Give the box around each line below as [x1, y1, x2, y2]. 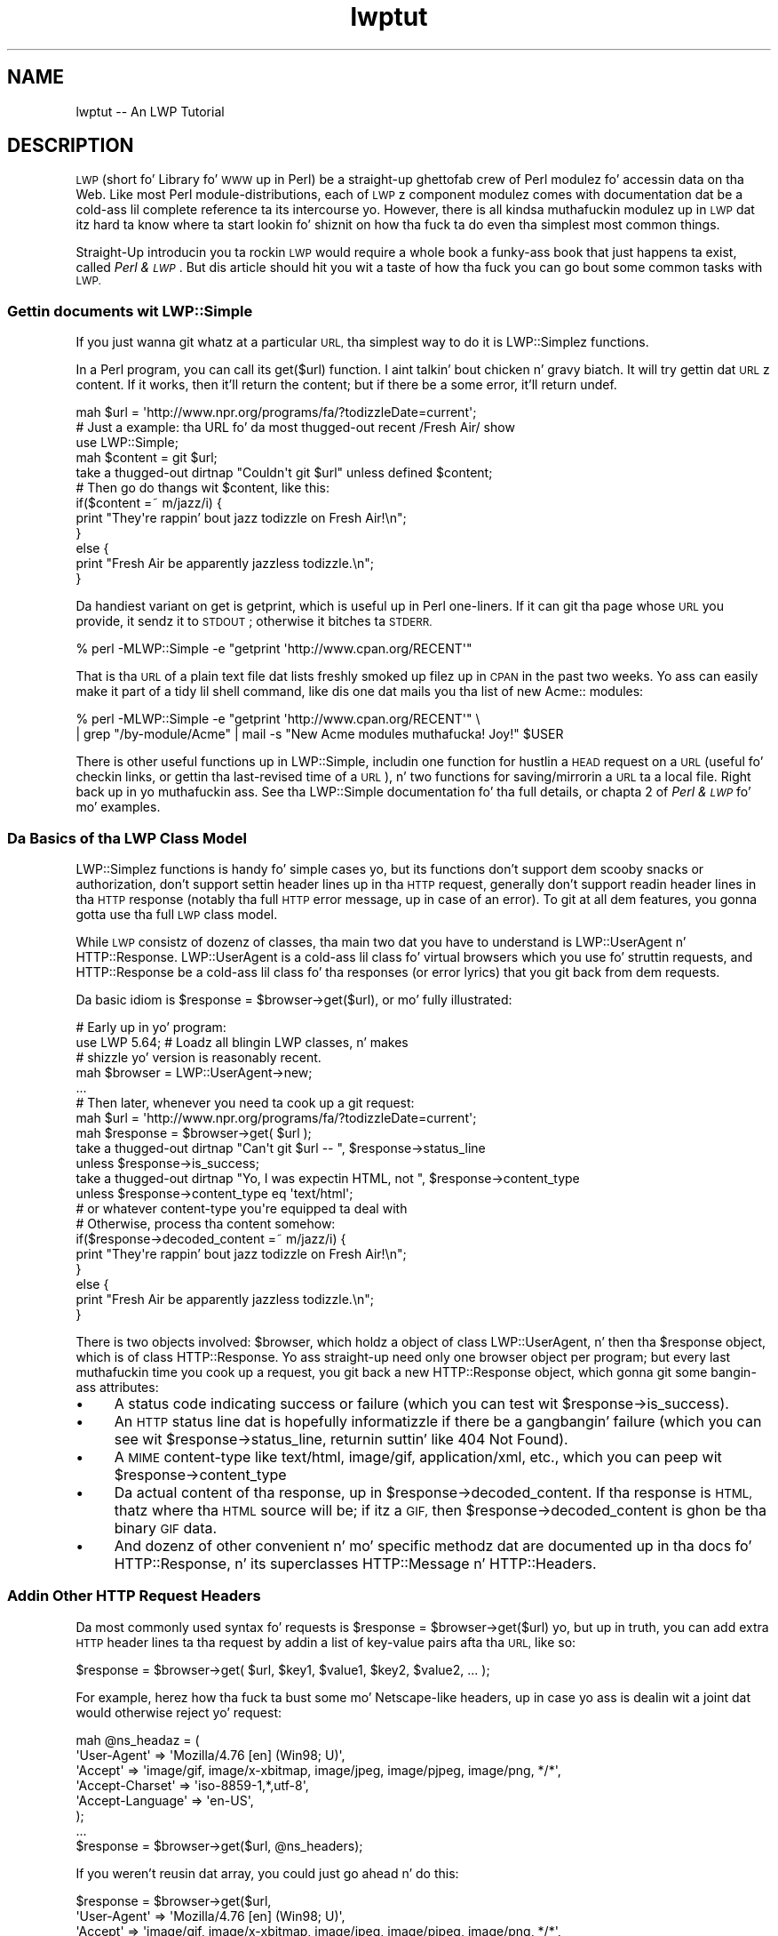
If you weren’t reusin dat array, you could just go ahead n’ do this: [75, 1865, 459, 1881]
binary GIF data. [114, 1518, 218, 1537]
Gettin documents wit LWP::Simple [7, 301, 253, 320]
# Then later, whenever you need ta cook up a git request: [75, 1094, 415, 1110]
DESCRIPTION [7, 134, 134, 157]
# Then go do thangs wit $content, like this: [75, 480, 329, 496]
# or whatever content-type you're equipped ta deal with [75, 1200, 408, 1216]
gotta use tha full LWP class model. [75, 906, 278, 922]
